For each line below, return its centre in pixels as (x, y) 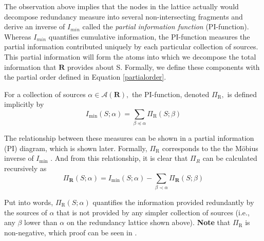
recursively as (25, 168)
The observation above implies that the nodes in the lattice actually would (121, 6)
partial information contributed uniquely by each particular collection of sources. (131, 47)
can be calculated (230, 158)
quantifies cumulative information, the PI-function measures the (149, 36)
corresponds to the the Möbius (210, 148)
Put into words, (29, 202)
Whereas (18, 36)
